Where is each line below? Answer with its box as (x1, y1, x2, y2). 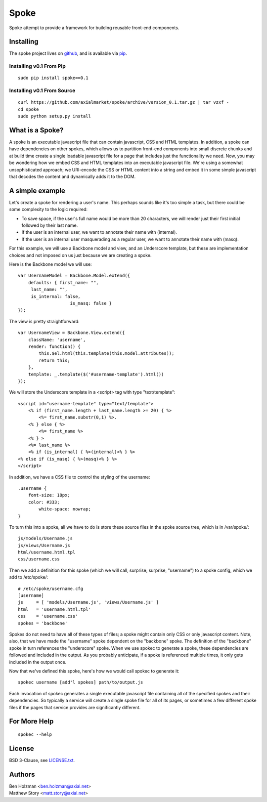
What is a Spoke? (9, 126, 64, 134)
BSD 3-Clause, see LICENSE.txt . (9, 757, 75, 763)
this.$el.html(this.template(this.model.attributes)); (39, 351, 175, 356)
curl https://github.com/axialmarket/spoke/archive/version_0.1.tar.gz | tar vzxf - (18, 99, 229, 105)
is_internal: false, (31, 294, 81, 299)
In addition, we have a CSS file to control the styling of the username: (9, 474, 150, 480)
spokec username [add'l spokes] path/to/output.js (18, 679, 143, 685)
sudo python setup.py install (18, 114, 91, 119)
